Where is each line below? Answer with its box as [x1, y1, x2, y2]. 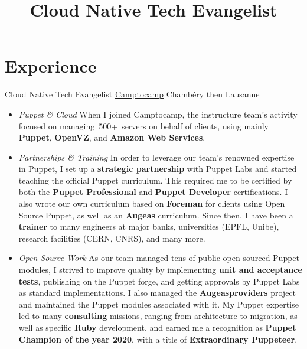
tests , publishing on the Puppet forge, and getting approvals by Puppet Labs [18, 275, 300, 287]
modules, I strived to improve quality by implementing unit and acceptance [18, 263, 302, 276]
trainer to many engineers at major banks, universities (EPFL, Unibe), [18, 220, 279, 233]
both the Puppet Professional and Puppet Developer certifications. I [18, 185, 288, 198]
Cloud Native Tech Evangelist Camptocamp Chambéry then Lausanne [5, 88, 260, 100]
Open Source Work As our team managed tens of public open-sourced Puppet [18, 252, 300, 264]
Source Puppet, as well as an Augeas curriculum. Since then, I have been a [18, 208, 293, 221]
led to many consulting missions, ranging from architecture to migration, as [18, 309, 298, 322]
